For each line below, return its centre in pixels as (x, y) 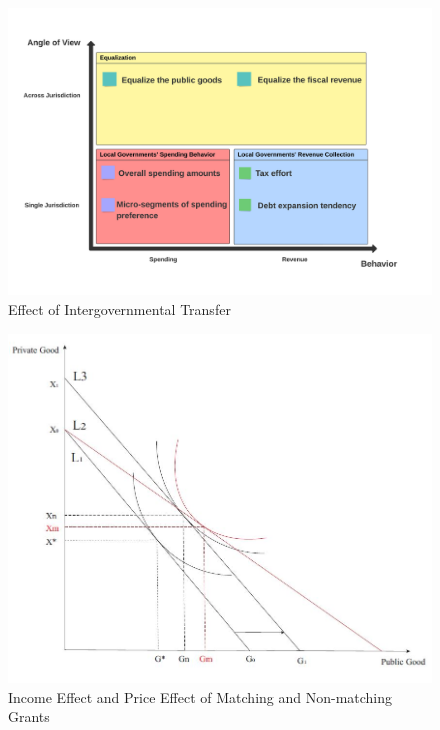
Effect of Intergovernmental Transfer (119, 308)
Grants (29, 716)
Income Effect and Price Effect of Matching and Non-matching (200, 696)
